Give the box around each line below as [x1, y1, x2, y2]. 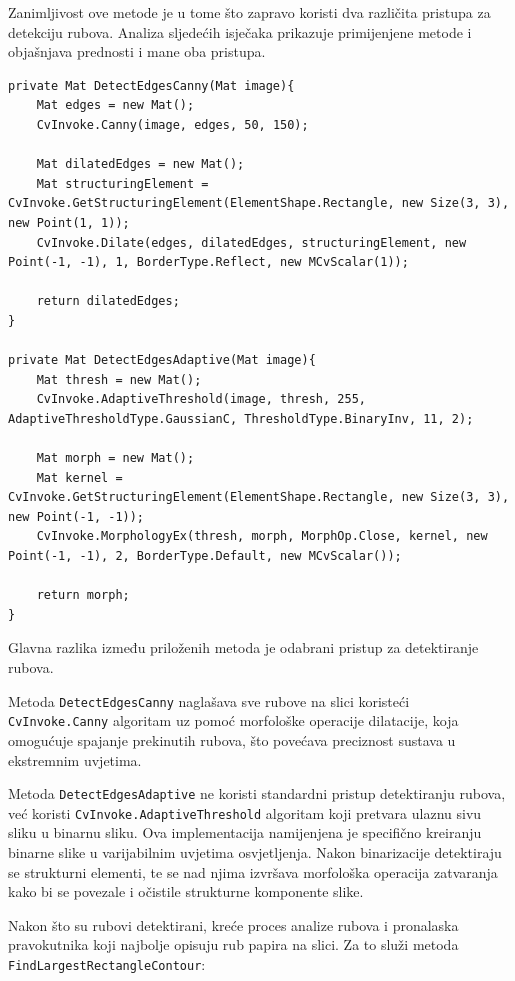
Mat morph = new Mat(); [36, 451, 195, 466]
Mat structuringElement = [36, 176, 209, 191]
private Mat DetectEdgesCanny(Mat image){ [8, 78, 295, 93]
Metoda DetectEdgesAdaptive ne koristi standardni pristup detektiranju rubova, [8, 783, 506, 804]
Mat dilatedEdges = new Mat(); [36, 157, 245, 172]
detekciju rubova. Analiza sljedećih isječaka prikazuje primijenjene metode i [8, 21, 472, 42]
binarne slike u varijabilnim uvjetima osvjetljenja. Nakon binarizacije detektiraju [8, 842, 502, 862]
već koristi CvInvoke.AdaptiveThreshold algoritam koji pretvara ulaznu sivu [8, 802, 482, 823]
